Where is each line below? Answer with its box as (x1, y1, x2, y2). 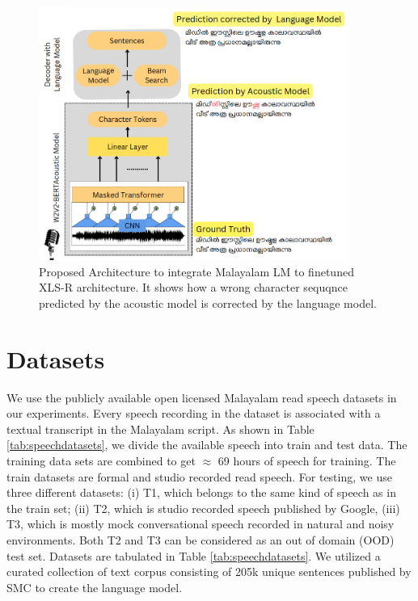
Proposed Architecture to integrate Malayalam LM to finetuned (39, 263, 354, 279)
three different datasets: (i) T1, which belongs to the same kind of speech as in (6, 484, 396, 501)
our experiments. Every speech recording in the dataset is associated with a (6, 405, 381, 422)
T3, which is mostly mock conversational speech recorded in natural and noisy (6, 515, 395, 532)
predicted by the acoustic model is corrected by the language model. (39, 294, 377, 311)
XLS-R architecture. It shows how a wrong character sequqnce (39, 279, 348, 296)
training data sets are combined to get (6, 452, 196, 469)
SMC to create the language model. (6, 578, 183, 595)
